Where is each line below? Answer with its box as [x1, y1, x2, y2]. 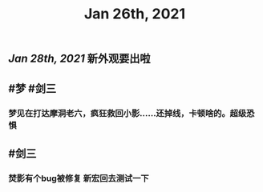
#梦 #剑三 [8, 82, 57, 95]
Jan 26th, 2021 [83, 5, 186, 23]
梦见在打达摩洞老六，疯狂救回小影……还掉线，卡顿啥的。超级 [8, 107, 247, 118]
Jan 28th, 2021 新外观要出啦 [8, 52, 151, 66]
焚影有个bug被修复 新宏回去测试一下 [8, 173, 150, 184]
